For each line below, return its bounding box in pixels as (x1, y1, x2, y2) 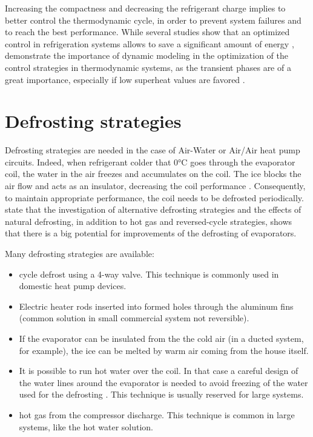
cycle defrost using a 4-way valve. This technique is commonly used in (19, 267, 279, 280)
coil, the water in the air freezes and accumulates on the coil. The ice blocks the (5, 167, 301, 180)
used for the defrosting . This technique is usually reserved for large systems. (19, 388, 304, 401)
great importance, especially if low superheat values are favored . (5, 73, 245, 85)
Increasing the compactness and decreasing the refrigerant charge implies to (5, 2, 286, 14)
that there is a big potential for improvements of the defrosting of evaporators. (5, 227, 297, 239)
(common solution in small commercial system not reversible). (19, 312, 249, 324)
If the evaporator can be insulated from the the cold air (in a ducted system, (19, 332, 304, 344)
